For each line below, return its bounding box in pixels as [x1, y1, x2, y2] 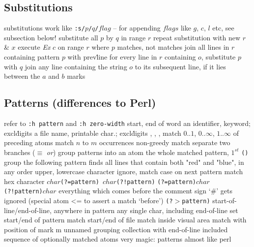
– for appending [113, 23, 161, 33]
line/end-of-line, [4, 205, 52, 215]
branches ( [4, 147, 35, 157]
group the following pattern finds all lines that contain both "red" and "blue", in [4, 156, 244, 167]
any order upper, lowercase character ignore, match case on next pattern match [4, 166, 243, 177]
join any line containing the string [25, 61, 127, 71]
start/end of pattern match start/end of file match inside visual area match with [4, 215, 247, 225]
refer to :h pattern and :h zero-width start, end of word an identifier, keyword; [4, 118, 251, 128]
